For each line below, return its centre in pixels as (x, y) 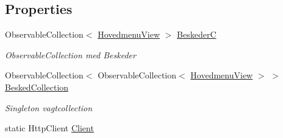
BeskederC (197, 34)
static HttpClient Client (49, 128)
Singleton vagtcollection (49, 107)
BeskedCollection (37, 87)
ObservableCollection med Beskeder (70, 54)
